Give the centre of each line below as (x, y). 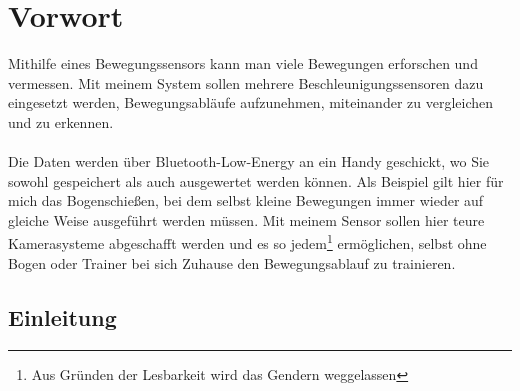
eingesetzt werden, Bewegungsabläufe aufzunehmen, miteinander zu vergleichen (250, 102)
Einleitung (62, 316)
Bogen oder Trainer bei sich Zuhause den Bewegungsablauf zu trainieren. (232, 262)
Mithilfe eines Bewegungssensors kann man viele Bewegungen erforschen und (243, 63)
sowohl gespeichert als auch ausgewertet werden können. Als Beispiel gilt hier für (256, 180)
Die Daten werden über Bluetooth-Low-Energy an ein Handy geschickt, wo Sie (249, 161)
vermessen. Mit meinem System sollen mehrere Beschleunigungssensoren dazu (246, 82)
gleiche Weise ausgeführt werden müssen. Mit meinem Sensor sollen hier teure (246, 219)
